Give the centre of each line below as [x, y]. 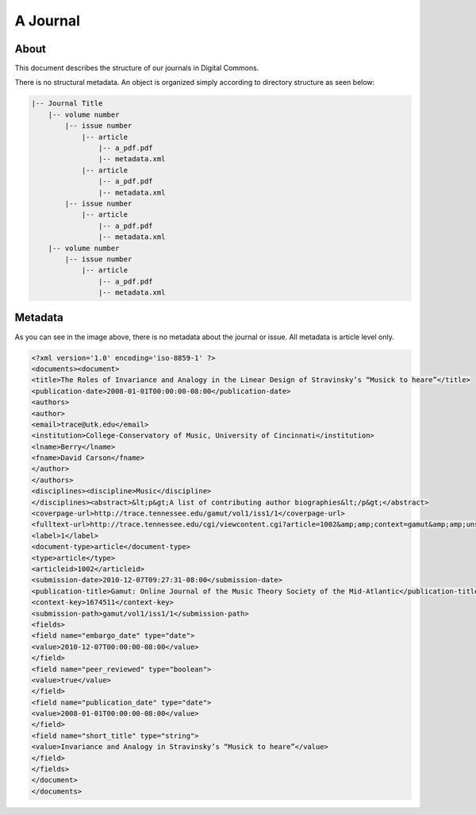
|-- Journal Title [67, 104]
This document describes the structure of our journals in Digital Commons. [137, 68]
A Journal [48, 21]
